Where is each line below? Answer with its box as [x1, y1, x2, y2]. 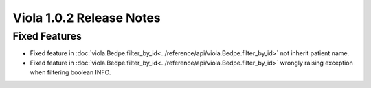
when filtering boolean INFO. [30, 68, 111, 76]
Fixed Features [12, 30, 82, 42]
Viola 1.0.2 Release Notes [12, 10, 161, 25]
